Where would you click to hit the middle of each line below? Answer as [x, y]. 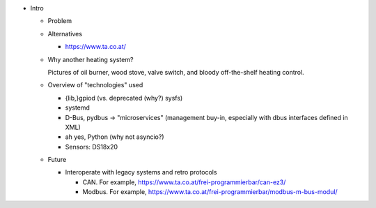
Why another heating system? [91, 59]
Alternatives [65, 34]
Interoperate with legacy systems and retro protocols [141, 172]
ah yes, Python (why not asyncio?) [115, 137]
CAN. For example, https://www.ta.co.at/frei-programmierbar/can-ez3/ [184, 182]
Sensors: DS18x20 [92, 147]
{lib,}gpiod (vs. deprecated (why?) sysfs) [124, 98]
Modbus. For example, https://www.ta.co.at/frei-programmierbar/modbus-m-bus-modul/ [210, 192]
